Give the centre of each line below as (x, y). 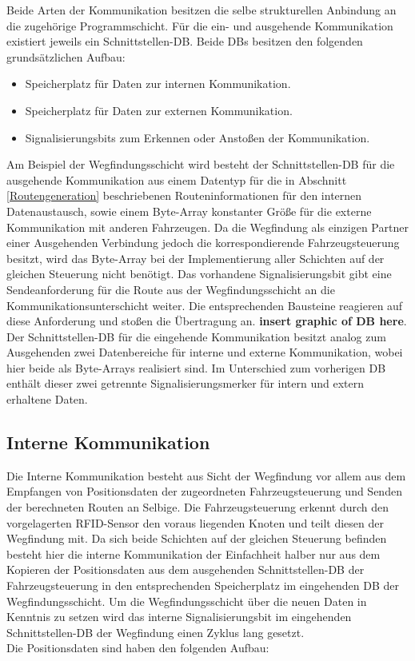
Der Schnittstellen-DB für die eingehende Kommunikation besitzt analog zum (196, 336)
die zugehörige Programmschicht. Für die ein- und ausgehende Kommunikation (200, 25)
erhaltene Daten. (47, 399)
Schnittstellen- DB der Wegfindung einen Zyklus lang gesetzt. (156, 632)
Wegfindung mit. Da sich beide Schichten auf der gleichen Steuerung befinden (197, 538)
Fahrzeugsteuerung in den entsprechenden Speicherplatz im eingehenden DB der (203, 585)
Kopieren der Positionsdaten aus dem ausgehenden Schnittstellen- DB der (186, 569)
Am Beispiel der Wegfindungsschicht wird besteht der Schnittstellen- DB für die (201, 164)
